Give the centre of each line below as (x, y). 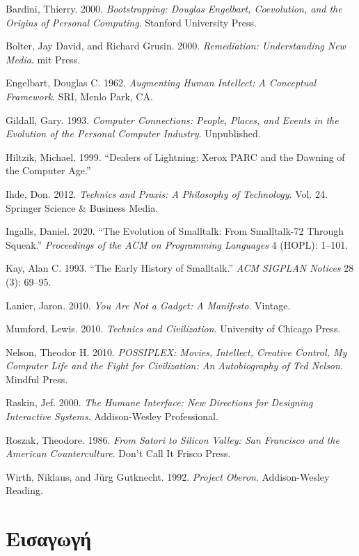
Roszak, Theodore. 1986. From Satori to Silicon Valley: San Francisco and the (173, 439)
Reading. (24, 490)
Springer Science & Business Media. (82, 207)
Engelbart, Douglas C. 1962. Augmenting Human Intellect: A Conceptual (161, 83)
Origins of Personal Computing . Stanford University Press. (131, 22)
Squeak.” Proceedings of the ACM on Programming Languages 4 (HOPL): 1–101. (177, 244)
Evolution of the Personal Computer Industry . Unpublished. (133, 133)
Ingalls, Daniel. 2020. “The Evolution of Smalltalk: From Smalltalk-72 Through (175, 231)
